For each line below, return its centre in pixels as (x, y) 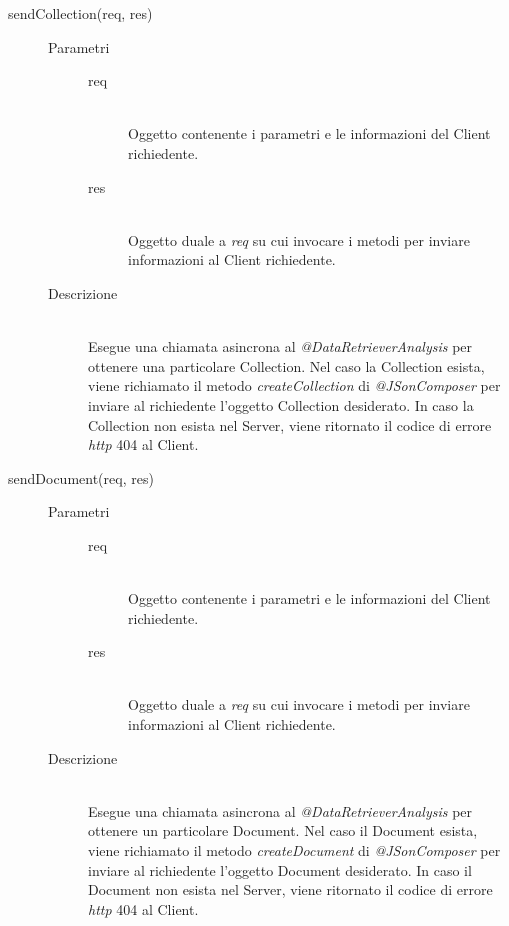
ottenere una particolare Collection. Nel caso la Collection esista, (286, 365)
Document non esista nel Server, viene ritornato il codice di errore (290, 889)
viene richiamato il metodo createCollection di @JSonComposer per (294, 385)
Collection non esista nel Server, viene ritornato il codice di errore (290, 424)
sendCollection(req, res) (80, 13)
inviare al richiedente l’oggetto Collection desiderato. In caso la (281, 404)
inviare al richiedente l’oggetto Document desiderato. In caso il (280, 869)
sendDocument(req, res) (81, 477)
